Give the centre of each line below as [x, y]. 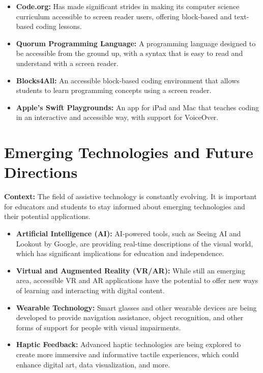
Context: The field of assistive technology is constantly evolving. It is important [130, 196]
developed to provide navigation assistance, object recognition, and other [130, 317]
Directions [41, 172]
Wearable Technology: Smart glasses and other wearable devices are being [136, 307]
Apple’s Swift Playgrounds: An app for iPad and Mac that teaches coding [137, 107]
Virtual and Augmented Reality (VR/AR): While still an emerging [130, 270]
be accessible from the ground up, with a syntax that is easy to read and [129, 53]
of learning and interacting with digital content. [90, 290]
